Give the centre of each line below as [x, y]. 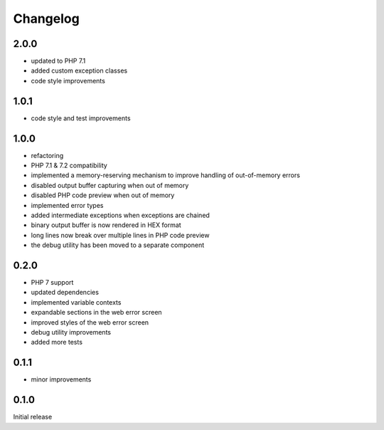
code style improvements [68, 80]
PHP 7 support [52, 283]
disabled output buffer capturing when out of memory [110, 185]
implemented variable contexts [76, 302]
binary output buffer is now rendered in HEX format [106, 225]
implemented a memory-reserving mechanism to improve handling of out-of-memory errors [165, 175]
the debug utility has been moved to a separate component [118, 245]
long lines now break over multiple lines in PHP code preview [120, 235]
